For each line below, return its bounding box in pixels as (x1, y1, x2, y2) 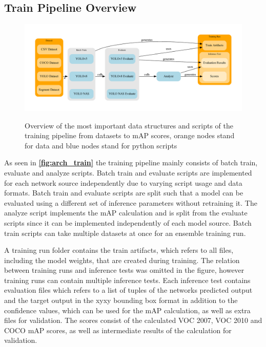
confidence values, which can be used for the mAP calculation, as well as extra (4, 305, 251, 315)
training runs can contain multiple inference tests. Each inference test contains (4, 274, 251, 285)
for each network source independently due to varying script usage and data (4, 177, 242, 188)
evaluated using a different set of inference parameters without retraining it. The (4, 197, 257, 208)
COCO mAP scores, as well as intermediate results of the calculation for (4, 324, 232, 335)
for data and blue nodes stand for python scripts (25, 140, 177, 150)
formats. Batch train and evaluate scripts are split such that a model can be (4, 187, 243, 198)
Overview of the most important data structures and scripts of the (25, 120, 233, 131)
